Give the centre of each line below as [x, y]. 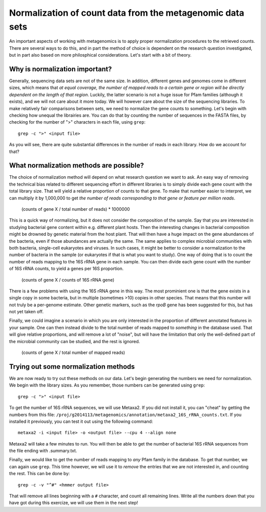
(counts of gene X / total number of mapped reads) [73, 352]
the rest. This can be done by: [39, 474]
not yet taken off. [26, 312]
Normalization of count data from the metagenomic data [127, 13]
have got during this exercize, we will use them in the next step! [74, 503]
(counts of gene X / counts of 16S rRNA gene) [68, 280]
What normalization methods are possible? [77, 166]
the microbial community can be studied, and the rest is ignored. [75, 341]
